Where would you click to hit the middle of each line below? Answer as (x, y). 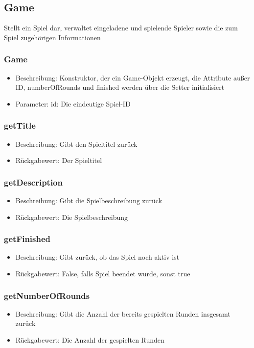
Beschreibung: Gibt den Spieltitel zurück (76, 144)
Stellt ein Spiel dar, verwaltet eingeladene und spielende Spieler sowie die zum (121, 28)
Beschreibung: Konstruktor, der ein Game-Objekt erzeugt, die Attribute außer (133, 77)
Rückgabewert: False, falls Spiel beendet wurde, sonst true (103, 274)
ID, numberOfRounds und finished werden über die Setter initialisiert (120, 87)
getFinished (27, 239)
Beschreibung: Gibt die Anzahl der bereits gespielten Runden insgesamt (123, 313)
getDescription (33, 182)
